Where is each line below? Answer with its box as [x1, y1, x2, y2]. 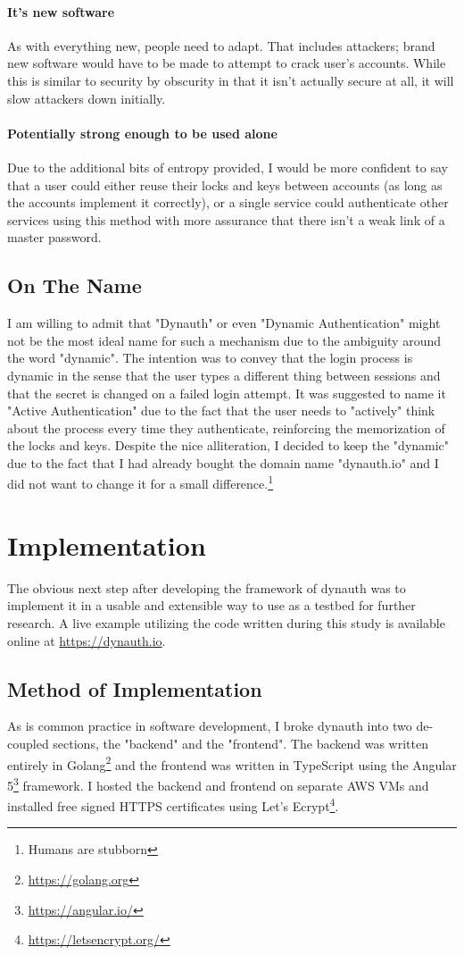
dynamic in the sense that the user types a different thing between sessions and [7, 365, 441, 384]
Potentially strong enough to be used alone [7, 123, 278, 142]
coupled [7, 734, 49, 753]
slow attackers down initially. [7, 88, 166, 107]
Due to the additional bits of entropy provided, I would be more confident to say [7, 157, 448, 176]
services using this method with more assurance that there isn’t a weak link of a [7, 210, 445, 229]
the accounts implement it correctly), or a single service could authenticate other [7, 193, 449, 212]
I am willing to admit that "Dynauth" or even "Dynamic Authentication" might [7, 314, 441, 332]
